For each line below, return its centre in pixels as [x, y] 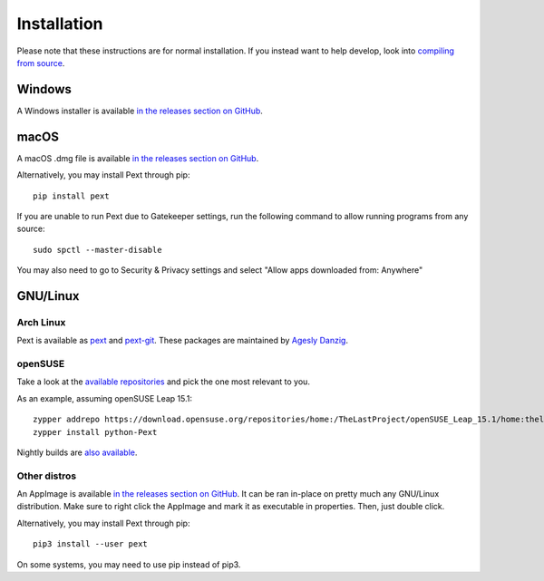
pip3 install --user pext [91, 544]
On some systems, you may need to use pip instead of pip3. [129, 564]
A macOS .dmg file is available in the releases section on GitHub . [138, 158]
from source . [41, 63]
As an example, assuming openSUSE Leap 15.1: [105, 398]
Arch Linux [41, 322]
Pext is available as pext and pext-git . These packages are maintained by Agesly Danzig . [183, 341]
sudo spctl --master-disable [97, 250]
